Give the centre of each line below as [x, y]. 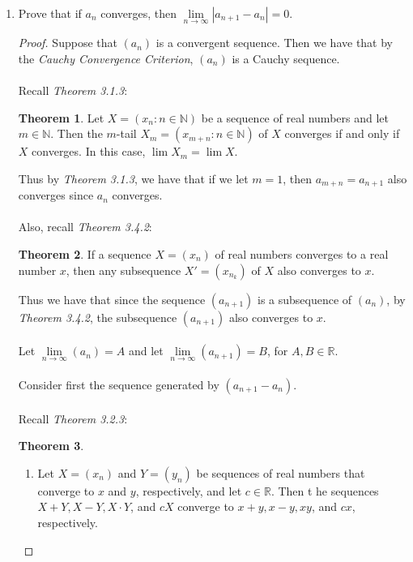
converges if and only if [342, 133]
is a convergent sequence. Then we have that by [275, 43]
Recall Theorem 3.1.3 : [73, 90]
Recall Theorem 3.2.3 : [73, 418]
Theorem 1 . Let [61, 117]
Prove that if [50, 13]
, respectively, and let [189, 490]
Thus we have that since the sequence [112, 299]
